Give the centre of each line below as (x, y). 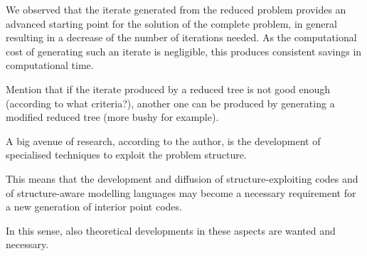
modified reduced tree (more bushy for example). (112, 117)
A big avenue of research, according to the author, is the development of (163, 140)
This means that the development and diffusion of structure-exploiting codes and (182, 178)
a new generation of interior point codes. (94, 207)
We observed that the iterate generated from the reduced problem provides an (176, 9)
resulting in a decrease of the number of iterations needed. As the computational (181, 37)
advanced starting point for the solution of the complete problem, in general (171, 23)
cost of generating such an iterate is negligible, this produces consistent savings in (184, 51)
